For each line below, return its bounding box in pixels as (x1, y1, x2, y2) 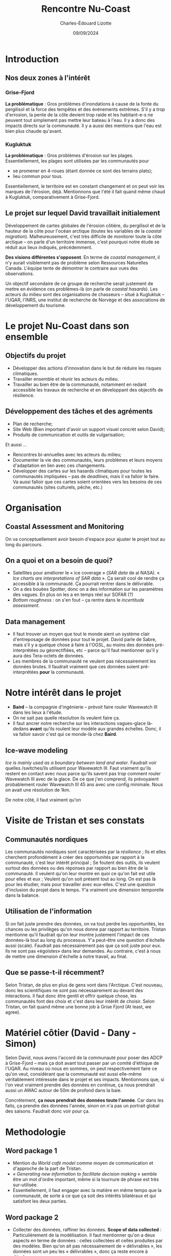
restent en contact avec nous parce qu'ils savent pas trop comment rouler (5, 770, 161, 776)
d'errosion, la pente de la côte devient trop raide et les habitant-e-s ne (5, 111, 153, 118)
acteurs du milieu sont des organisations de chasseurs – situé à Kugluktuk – (5, 291, 165, 297)
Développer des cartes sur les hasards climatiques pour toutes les (12, 467, 152, 474)
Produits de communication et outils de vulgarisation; (12, 431, 125, 438)
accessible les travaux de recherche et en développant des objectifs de (12, 386, 163, 393)
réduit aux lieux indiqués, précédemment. (5, 244, 93, 250)
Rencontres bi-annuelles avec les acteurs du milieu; (12, 451, 121, 458)
